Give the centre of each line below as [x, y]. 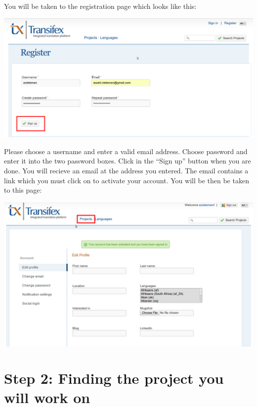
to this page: [23, 190]
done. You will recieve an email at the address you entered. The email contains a [126, 171]
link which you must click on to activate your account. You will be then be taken [127, 180]
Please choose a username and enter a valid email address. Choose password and [126, 151]
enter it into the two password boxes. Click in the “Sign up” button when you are [128, 161]
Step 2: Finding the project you [114, 378]
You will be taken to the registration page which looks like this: [100, 6]
